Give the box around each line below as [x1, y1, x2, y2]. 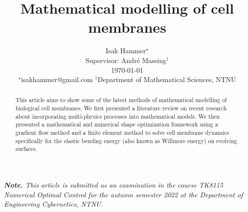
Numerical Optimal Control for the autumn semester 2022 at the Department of [4, 189, 243, 199]
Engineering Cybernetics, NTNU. [4, 199, 103, 209]
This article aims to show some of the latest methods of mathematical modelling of [15, 96, 227, 104]
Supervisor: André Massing [85, 55, 167, 65]
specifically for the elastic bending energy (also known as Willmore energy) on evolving [15, 136, 237, 145]
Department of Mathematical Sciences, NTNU [97, 74, 236, 85]
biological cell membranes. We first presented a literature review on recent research [15, 104, 227, 112]
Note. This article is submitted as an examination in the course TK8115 [4, 180, 224, 190]
